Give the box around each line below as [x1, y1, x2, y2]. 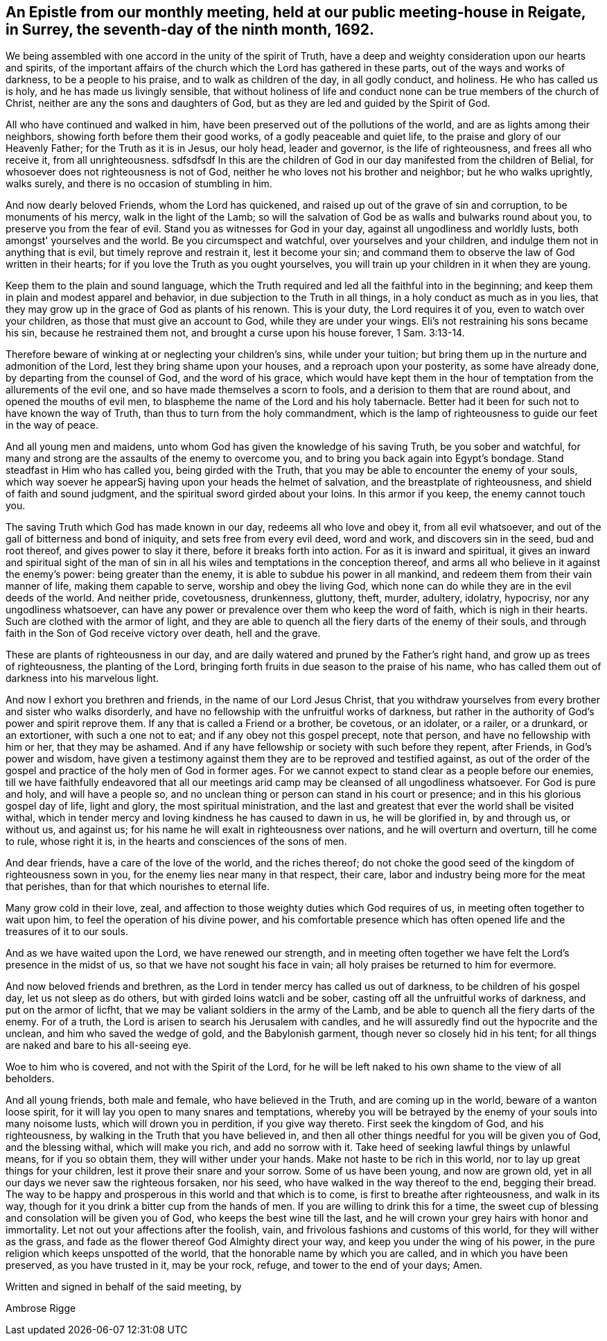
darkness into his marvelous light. [6, 672, 159, 685]
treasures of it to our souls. [6, 925, 128, 938]
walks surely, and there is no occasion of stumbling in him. [6, 178, 272, 190]
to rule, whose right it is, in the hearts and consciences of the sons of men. [6, 835, 347, 848]
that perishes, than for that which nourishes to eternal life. [6, 880, 270, 893]
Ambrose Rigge [6, 1302, 76, 1315]
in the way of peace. [6, 419, 98, 432]
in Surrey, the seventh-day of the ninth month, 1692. [6, 21, 374, 38]
